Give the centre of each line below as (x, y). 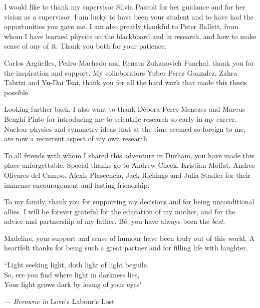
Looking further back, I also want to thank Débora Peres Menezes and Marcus (124, 109)
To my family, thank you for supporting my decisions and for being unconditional (129, 202)
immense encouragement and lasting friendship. (77, 185)
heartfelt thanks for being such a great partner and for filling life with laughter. (126, 248)
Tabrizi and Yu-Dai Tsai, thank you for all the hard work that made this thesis (125, 82)
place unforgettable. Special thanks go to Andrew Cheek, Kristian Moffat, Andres (129, 165)
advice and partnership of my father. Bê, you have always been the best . (115, 221)
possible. (17, 92)
